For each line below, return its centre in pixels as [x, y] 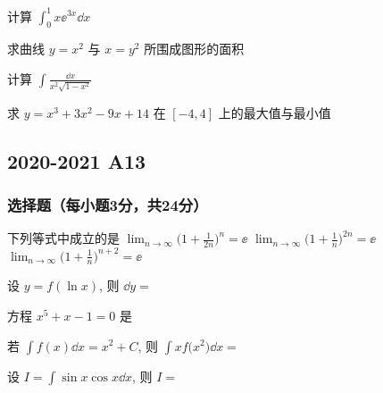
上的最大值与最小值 [275, 112]
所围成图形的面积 [194, 49]
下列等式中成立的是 [63, 238]
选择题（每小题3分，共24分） [108, 204]
